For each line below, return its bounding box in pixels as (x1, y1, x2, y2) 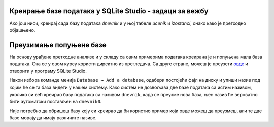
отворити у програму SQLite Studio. (9, 68, 87, 74)
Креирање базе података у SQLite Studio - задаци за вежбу (9, 7, 209, 15)
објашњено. (9, 27, 36, 33)
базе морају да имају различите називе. (9, 114, 97, 121)
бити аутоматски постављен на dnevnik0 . (9, 99, 102, 105)
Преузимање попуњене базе (9, 40, 107, 49)
